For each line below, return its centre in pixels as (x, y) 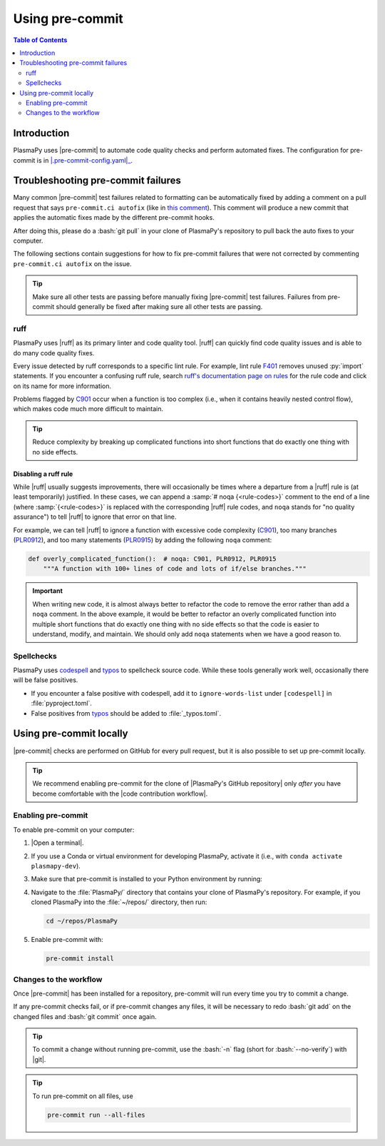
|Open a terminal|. (58, 843)
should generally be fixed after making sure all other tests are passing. (159, 306)
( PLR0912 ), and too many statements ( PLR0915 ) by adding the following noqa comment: (143, 540)
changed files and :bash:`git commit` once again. (85, 1016)
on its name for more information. (62, 386)
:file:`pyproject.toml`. (62, 704)
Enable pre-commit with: (67, 940)
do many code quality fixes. (54, 353)
